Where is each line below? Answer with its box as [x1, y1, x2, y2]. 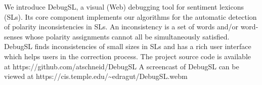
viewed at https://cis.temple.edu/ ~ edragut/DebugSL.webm [4, 71, 188, 81]
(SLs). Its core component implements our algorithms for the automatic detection [4, 11, 257, 22]
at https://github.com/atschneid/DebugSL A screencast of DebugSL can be [4, 61, 239, 71]
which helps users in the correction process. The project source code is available [4, 51, 251, 61]
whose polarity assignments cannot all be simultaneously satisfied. [25, 31, 230, 41]
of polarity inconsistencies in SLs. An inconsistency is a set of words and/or [4, 21, 238, 32]
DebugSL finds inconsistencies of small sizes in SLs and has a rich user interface [4, 41, 251, 52]
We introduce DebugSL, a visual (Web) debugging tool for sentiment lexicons [4, 2, 244, 12]
